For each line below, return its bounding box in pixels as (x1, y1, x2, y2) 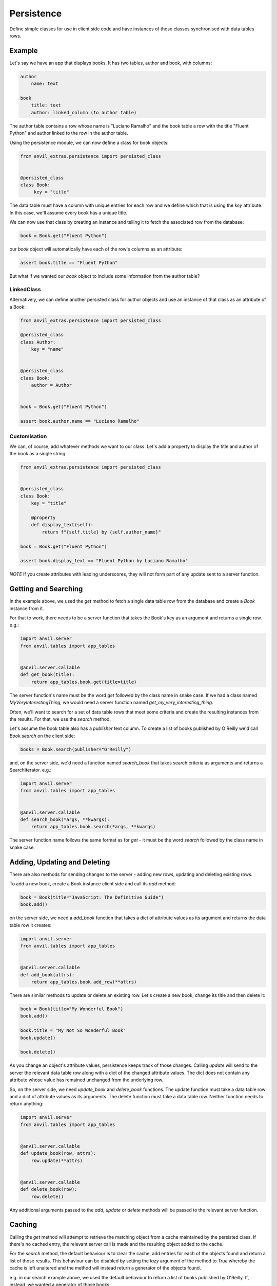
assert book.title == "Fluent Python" (20, 260, 118, 266)
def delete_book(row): (20, 1186, 77, 1192)
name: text (31, 81, 58, 87)
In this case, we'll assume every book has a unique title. (9, 209, 128, 216)
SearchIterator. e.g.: (9, 767, 52, 773)
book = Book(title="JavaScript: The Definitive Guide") (20, 895, 164, 900)
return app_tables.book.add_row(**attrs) (31, 979, 137, 985)
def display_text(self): (31, 522, 94, 528)
